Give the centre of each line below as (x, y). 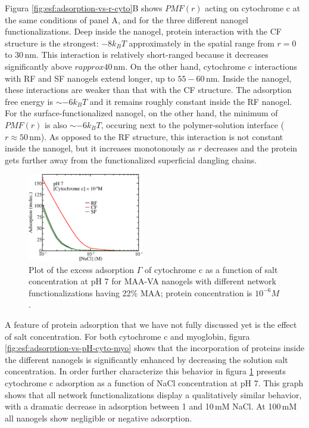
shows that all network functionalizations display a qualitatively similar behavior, (153, 394)
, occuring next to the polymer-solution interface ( (193, 124)
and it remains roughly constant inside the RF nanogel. (191, 101)
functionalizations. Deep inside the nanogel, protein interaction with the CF (143, 31)
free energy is (29, 101)
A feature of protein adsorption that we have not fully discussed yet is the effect (151, 325)
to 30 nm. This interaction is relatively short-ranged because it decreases (137, 55)
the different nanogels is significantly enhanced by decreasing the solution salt (146, 359)
